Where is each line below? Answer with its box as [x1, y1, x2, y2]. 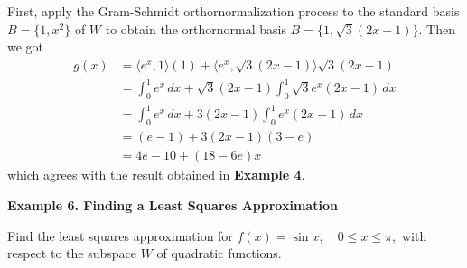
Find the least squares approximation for [7, 226, 233, 245]
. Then [418, 19, 455, 38]
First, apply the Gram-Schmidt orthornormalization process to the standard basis [7, 2, 460, 20]
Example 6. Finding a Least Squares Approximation [7, 195, 338, 214]
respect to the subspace [7, 244, 136, 263]
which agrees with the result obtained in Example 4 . [7, 165, 305, 184]
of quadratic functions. [156, 244, 282, 263]
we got [7, 37, 44, 56]
